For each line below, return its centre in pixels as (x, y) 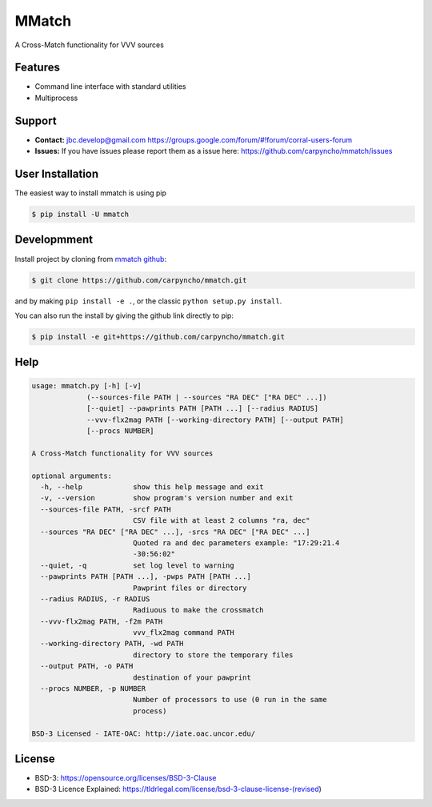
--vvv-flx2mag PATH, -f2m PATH (102, 621)
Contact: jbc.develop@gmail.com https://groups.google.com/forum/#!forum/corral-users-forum (193, 139)
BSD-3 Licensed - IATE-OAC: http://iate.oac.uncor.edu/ (144, 733)
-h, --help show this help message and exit (152, 487)
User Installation (57, 173)
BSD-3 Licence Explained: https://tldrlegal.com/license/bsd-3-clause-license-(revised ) (178, 789)
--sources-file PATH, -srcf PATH (106, 509)
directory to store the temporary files (213, 655)
